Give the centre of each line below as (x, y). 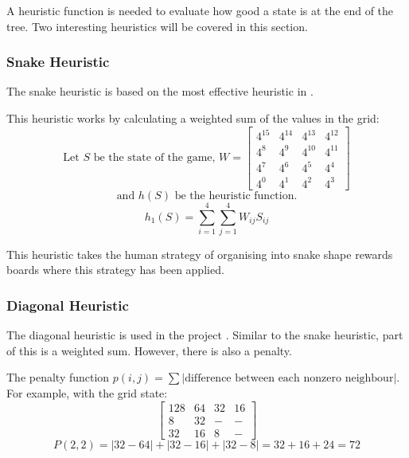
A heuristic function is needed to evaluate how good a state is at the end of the (200, 10)
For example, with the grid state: (87, 393)
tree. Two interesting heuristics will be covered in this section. (157, 26)
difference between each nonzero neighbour (289, 379)
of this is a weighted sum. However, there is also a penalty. (149, 350)
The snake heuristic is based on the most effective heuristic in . (160, 91)
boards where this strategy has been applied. (115, 270)
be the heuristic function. (236, 196)
